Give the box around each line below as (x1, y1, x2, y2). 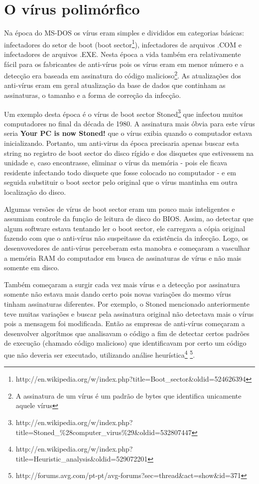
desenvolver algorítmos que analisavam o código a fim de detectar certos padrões (4, 328, 250, 338)
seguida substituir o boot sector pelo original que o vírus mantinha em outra (4, 177, 238, 187)
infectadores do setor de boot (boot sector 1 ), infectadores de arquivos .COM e (4, 37, 242, 49)
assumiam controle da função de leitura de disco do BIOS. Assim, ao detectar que (4, 213, 254, 224)
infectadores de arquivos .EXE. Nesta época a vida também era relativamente (4, 48, 241, 59)
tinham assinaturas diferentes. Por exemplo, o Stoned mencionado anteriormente (4, 298, 250, 309)
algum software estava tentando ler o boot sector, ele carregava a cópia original (4, 223, 246, 233)
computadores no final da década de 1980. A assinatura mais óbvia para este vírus (4, 118, 255, 128)
